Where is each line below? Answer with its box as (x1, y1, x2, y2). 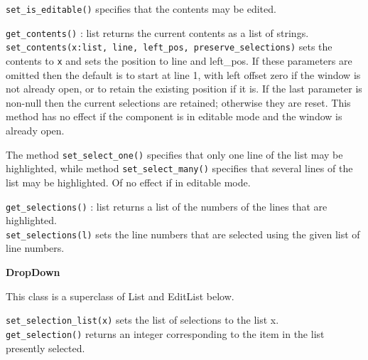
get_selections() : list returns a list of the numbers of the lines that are (6, 198, 328, 213)
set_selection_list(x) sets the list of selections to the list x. (6, 312, 279, 327)
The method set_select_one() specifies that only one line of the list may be (6, 147, 343, 162)
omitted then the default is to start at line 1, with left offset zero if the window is (6, 67, 361, 82)
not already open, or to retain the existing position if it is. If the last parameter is (6, 81, 362, 96)
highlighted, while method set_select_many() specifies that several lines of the (6, 161, 353, 176)
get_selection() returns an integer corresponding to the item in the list (6, 326, 325, 341)
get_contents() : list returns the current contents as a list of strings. (6, 25, 309, 40)
